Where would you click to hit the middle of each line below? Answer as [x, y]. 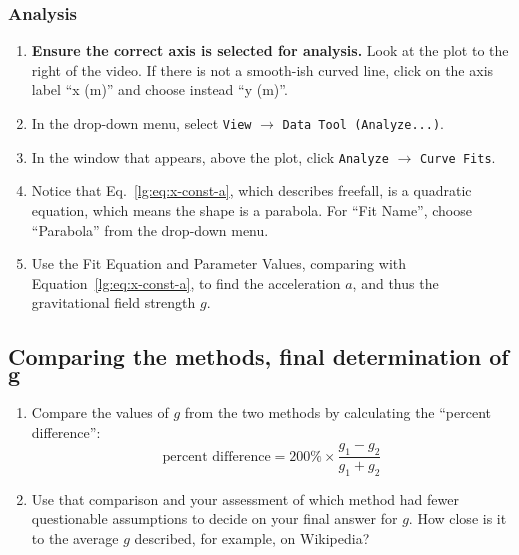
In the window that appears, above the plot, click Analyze [210, 156]
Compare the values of [100, 412]
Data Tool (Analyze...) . [363, 123]
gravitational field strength [113, 302]
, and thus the [395, 282]
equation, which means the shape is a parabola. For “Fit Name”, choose [251, 209]
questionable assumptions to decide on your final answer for [214, 518]
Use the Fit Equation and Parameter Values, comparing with [219, 263]
